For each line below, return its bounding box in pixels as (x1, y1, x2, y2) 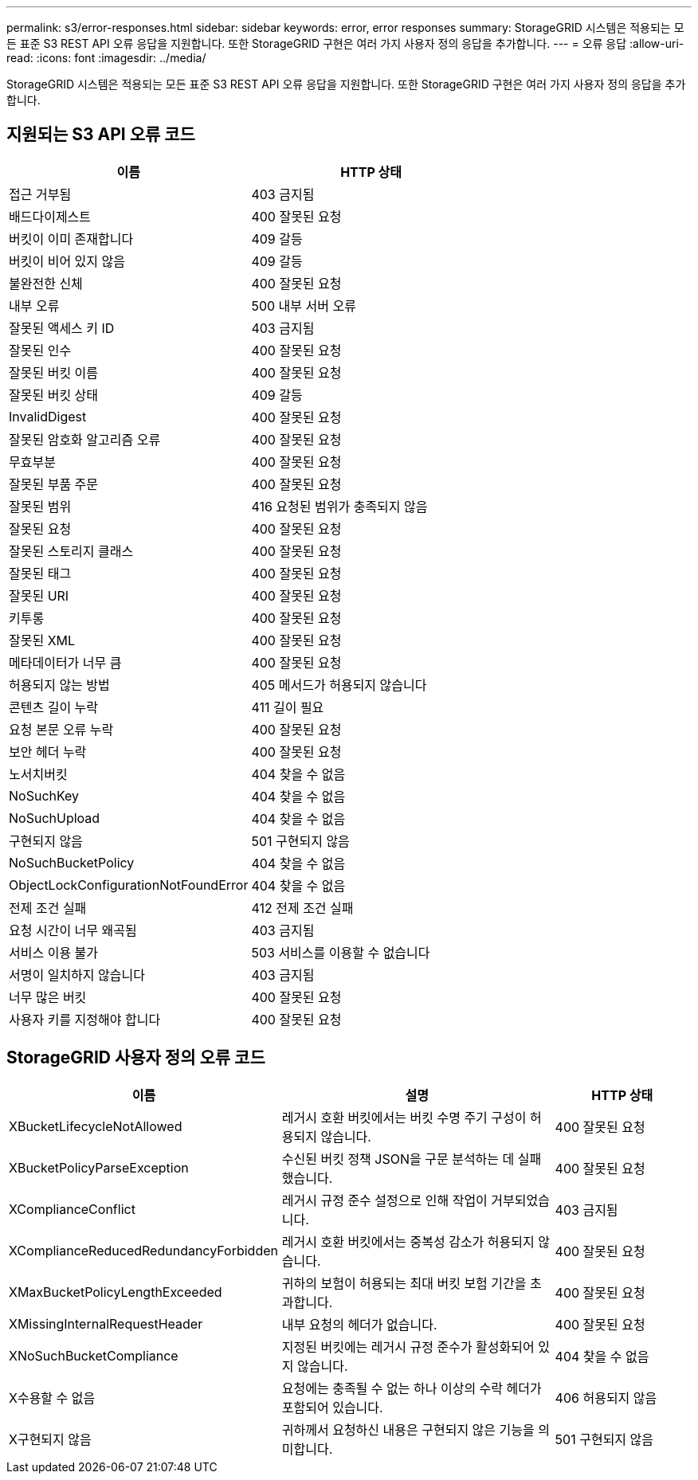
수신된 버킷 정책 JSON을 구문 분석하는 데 (281, 1150, 515, 1167)
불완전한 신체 (9, 275, 83, 292)
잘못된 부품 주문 (9, 476, 99, 492)
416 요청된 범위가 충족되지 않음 (251, 498, 428, 515)
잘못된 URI (9, 587, 69, 604)
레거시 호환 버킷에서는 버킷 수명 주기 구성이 (281, 1109, 527, 1126)
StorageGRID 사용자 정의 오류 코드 (6, 1047, 265, 1068)
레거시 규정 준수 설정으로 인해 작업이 (281, 1192, 488, 1208)
